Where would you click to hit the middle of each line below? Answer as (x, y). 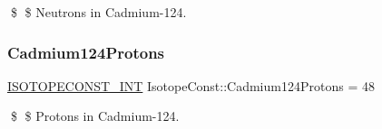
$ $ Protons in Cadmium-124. (95, 116)
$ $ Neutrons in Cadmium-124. (98, 12)
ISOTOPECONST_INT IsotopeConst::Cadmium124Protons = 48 (191, 85)
